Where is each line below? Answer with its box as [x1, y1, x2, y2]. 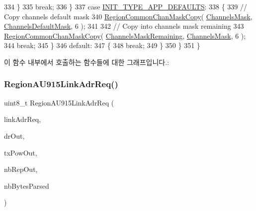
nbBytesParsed [4, 180, 49, 191]
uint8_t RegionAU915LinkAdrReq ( [4, 97, 114, 107]
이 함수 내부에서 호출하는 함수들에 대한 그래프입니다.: [4, 56, 169, 67]
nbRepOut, [4, 164, 38, 174]
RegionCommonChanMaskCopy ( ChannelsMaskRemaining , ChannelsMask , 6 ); [4, 30, 246, 41]
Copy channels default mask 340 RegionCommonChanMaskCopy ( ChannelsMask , [4, 11, 253, 21]
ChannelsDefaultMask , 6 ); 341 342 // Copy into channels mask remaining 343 [4, 21, 244, 31]
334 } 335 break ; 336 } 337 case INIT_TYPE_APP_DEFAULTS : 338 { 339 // [4, 1, 247, 11]
